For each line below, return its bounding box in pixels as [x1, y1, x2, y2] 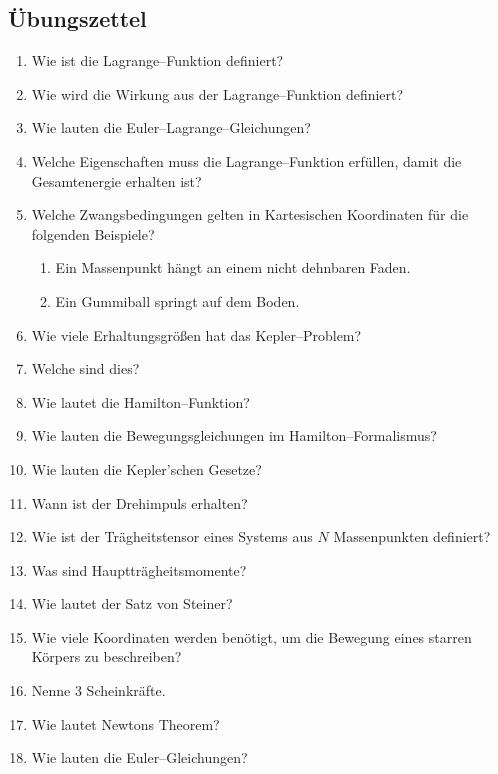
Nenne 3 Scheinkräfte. [31, 680, 166, 701]
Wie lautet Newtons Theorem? [31, 713, 220, 734]
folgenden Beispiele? [31, 223, 155, 244]
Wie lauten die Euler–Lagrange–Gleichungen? [31, 117, 311, 138]
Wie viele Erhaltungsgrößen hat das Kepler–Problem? [31, 324, 362, 345]
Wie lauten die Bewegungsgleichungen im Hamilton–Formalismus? [31, 425, 437, 446]
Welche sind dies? [31, 358, 140, 379]
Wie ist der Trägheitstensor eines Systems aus [31, 526, 313, 547]
